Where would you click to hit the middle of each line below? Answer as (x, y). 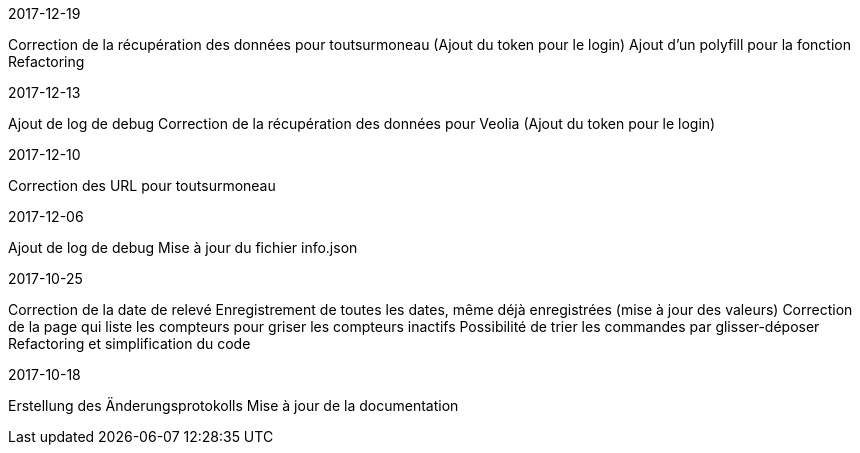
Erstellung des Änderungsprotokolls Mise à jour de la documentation (233, 405)
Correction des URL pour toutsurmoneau (142, 185)
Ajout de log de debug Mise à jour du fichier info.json (183, 247)
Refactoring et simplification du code (129, 343)
